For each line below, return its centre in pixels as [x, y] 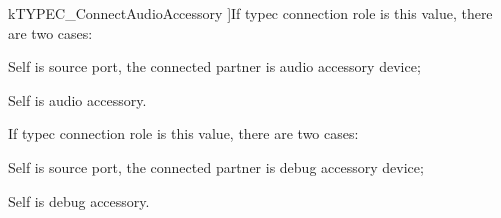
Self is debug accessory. [79, 200]
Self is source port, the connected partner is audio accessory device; [214, 66]
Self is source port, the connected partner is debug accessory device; [216, 166]
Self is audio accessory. [77, 99]
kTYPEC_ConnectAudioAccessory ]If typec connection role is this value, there [250, 13]
